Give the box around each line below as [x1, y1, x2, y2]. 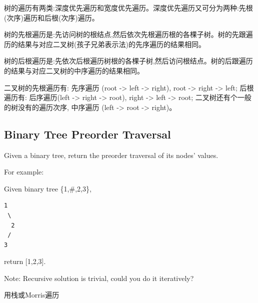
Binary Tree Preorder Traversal [4, 126, 171, 141]
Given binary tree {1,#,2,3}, [4, 183, 91, 193]
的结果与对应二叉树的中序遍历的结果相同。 [4, 65, 144, 75]
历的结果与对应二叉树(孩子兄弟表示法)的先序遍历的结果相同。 [4, 38, 205, 49]
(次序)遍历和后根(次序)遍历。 [4, 12, 99, 22]
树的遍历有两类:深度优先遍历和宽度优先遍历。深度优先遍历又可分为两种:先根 [4, 2, 253, 12]
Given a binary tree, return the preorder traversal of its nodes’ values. [4, 149, 218, 160]
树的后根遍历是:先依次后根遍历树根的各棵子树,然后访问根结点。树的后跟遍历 [4, 55, 253, 66]
